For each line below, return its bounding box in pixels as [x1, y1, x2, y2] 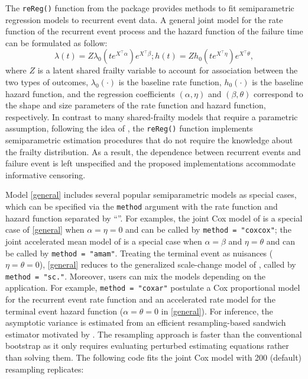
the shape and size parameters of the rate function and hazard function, [5, 99, 266, 111]
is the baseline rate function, [118, 76, 222, 88]
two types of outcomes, [5, 76, 89, 88]
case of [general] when [5, 223, 85, 236]
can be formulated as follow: [5, 36, 108, 49]
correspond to [254, 87, 303, 99]
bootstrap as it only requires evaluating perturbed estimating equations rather [5, 339, 289, 352]
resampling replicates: [5, 362, 84, 375]
